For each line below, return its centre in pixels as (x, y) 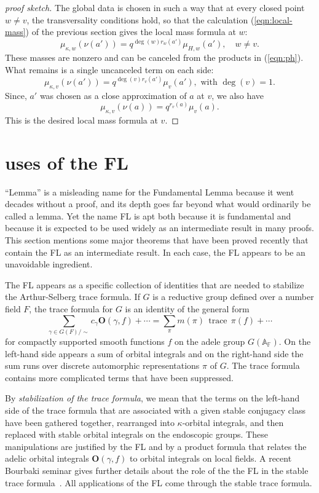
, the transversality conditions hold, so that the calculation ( (140, 19)
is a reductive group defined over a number (233, 297)
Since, (16, 95)
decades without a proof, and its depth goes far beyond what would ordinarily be (158, 204)
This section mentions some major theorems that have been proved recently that (157, 240)
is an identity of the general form (187, 309)
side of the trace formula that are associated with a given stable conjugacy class (155, 410)
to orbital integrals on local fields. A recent (211, 458)
